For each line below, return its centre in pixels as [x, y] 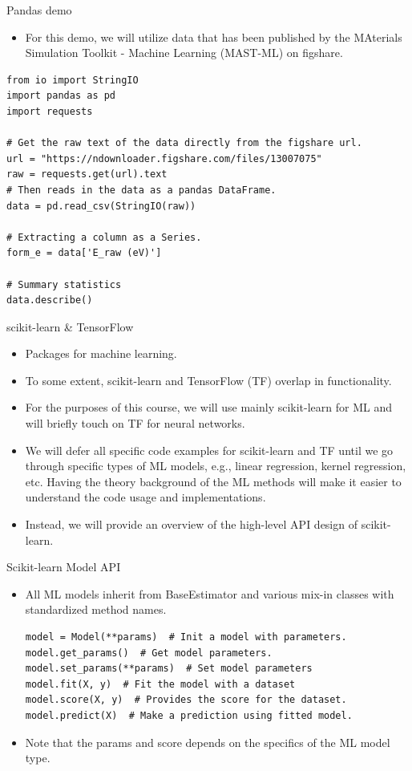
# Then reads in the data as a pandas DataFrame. [141, 190]
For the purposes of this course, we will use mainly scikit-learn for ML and [209, 407]
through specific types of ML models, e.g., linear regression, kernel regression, [216, 466]
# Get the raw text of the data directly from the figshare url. [184, 143]
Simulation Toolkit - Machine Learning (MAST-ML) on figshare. [184, 53]
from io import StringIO [73, 80]
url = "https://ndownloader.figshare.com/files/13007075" [164, 158]
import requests [50, 111]
